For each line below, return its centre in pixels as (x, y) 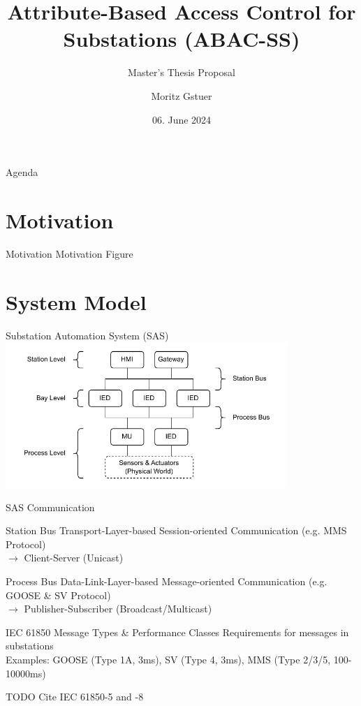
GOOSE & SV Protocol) (58, 595)
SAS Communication (50, 507)
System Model (76, 301)
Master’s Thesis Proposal (182, 72)
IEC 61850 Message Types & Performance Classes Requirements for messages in (177, 632)
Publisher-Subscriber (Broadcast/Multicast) (118, 609)
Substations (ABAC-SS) (182, 39)
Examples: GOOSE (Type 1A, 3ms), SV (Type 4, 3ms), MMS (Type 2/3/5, (168, 659)
